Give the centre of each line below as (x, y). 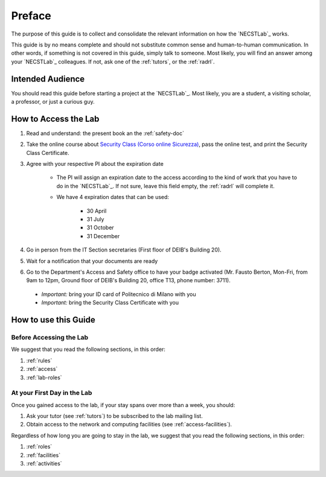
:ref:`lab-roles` (44, 377)
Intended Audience (48, 79)
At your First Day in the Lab (52, 393)
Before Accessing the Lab (50, 337)
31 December (103, 236)
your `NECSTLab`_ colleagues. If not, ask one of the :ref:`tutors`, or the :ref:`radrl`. (113, 62)
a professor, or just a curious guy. (53, 102)
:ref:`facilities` (43, 455)
